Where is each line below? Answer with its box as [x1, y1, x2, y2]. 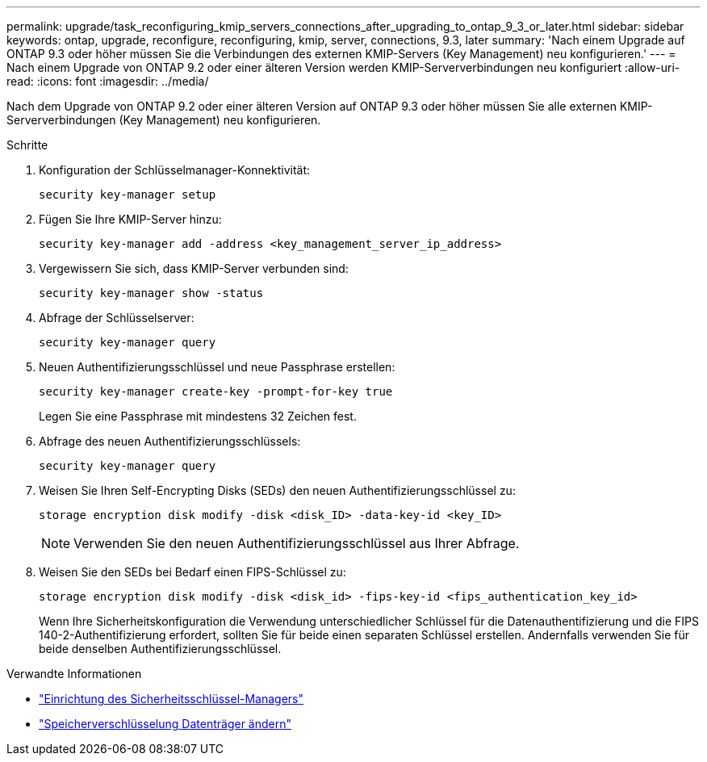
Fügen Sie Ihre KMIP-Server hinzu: [39, 212, 222, 226]
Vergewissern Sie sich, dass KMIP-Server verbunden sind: [39, 262, 349, 275]
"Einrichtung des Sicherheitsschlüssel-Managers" [39, 692, 304, 705]
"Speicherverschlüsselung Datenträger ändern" [39, 717, 291, 731]
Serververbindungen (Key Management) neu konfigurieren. [6, 113, 321, 127]
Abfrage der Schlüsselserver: [39, 311, 195, 324]
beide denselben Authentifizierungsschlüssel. [39, 642, 282, 655]
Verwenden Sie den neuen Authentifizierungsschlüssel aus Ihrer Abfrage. [73, 535, 520, 551]
